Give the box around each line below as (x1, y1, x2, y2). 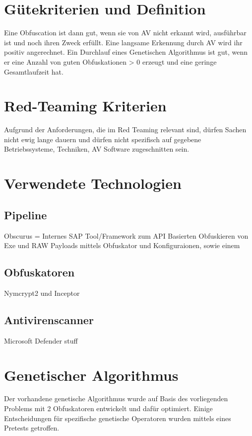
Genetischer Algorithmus (4, 364, 179, 385)
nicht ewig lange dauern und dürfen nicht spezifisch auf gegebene (4, 134, 201, 144)
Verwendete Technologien (4, 173, 182, 193)
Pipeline (4, 207, 47, 222)
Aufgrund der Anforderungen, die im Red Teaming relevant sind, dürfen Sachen (4, 124, 247, 135)
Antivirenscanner (4, 312, 94, 327)
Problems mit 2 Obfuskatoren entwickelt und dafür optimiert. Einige (4, 403, 213, 414)
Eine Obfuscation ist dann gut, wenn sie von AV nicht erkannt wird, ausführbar (4, 27, 247, 38)
